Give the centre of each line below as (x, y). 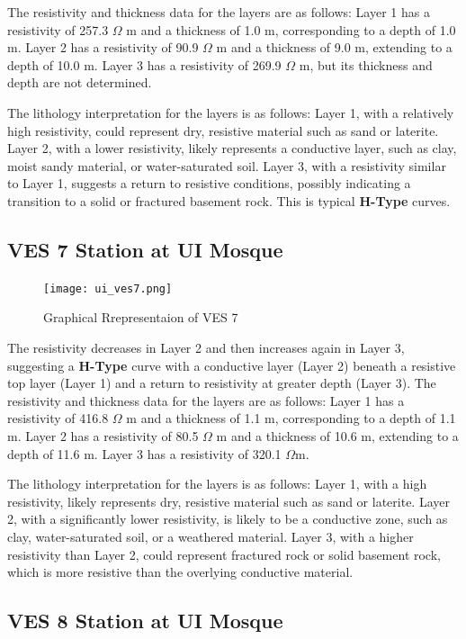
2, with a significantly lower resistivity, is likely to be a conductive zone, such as (228, 519)
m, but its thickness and (366, 64)
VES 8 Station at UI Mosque (145, 621)
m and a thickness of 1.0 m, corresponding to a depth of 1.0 (291, 29)
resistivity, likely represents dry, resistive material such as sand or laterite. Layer (229, 501)
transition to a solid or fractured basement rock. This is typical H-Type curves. (229, 200)
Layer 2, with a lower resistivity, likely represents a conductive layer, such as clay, (232, 148)
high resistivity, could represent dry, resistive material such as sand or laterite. (223, 130)
